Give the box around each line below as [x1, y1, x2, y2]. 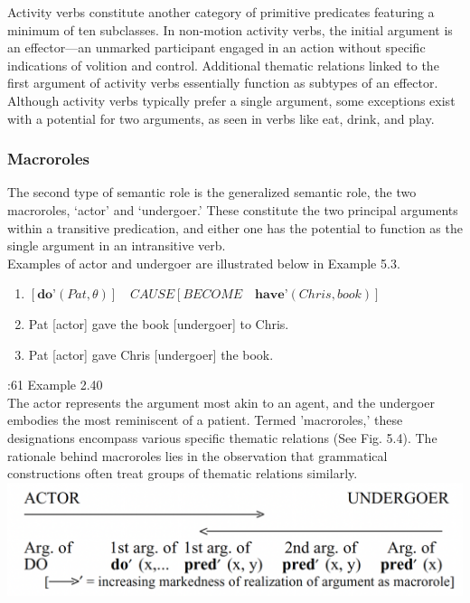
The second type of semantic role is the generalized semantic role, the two [7, 183, 417, 202]
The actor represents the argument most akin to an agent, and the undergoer [7, 392, 435, 411]
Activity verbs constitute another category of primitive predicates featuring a [7, 3, 435, 21]
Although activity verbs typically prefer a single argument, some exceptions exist [7, 90, 456, 109]
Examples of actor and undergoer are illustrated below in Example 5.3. [7, 253, 400, 272]
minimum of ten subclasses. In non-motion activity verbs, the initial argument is [7, 20, 453, 39]
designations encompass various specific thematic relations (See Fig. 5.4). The [7, 428, 437, 447]
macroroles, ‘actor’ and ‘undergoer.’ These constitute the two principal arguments [7, 200, 458, 219]
